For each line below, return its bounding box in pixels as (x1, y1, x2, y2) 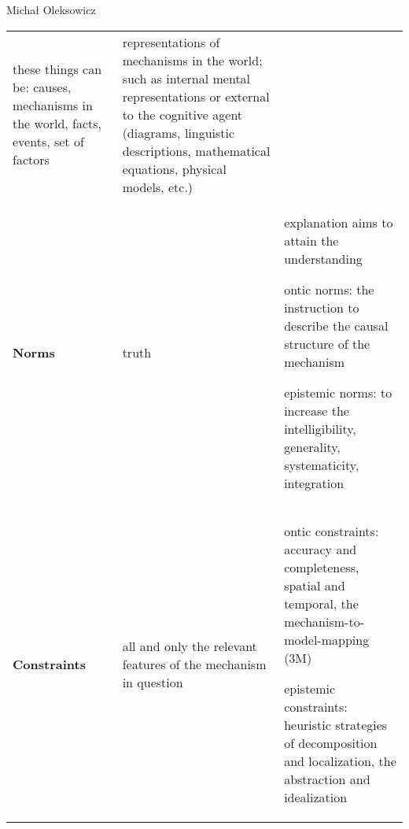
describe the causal (284, 316, 389, 335)
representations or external (122, 87, 270, 105)
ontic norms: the (284, 279, 374, 298)
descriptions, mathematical (122, 141, 271, 160)
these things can (13, 60, 102, 79)
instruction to (284, 298, 359, 316)
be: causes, (13, 78, 72, 97)
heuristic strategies (284, 715, 388, 734)
